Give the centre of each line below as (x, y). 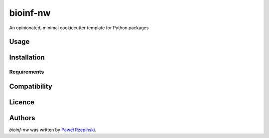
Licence (22, 102)
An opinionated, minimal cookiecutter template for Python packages (79, 28)
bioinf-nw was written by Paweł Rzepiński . (53, 130)
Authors (22, 118)
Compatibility (31, 86)
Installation (27, 58)
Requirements (27, 72)
